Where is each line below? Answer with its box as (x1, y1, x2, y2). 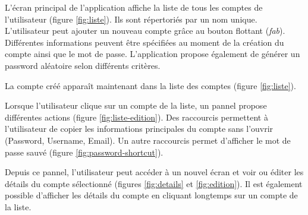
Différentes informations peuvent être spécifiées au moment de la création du (5, 36, 284, 48)
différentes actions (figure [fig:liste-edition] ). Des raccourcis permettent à (5, 110, 268, 123)
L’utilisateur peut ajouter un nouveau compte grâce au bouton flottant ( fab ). (5, 24, 285, 37)
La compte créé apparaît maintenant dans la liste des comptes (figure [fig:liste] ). (5, 79, 296, 91)
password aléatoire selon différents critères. (5, 59, 161, 71)
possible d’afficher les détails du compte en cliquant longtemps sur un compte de (5, 189, 298, 201)
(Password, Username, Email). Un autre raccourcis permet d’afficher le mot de (5, 134, 291, 146)
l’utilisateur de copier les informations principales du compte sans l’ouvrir (5, 122, 274, 135)
